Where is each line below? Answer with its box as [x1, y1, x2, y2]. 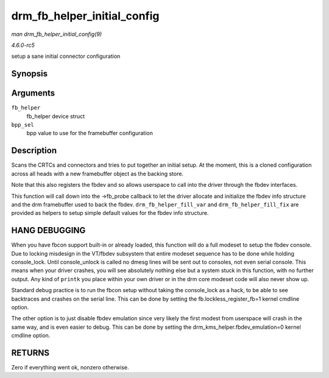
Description [11, 145, 57, 156]
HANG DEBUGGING [11, 225, 86, 236]
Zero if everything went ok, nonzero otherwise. [11, 364, 129, 371]
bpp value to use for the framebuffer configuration [26, 130, 154, 137]
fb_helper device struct [26, 113, 85, 120]
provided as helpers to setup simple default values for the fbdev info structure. [11, 209, 209, 217]
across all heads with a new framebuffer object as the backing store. [11, 170, 184, 177]
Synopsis [11, 69, 48, 79]
